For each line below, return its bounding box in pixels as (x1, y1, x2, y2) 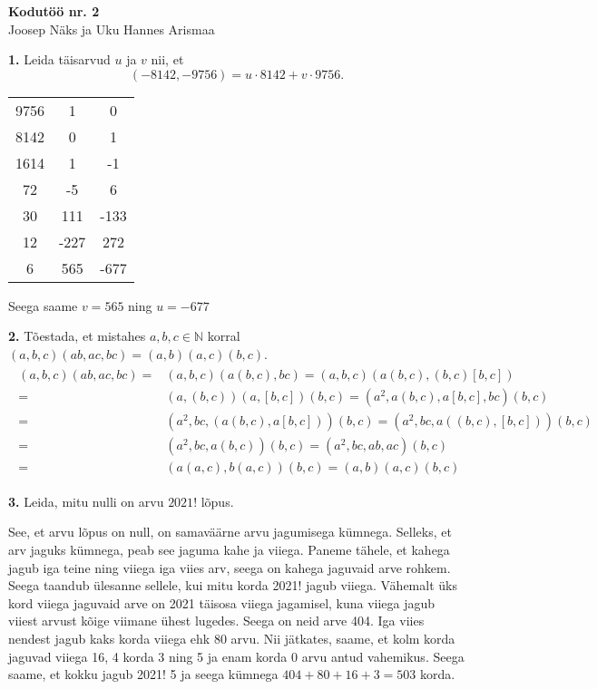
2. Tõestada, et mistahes (8, 326, 146, 345)
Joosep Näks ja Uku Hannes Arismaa (8, 19, 215, 38)
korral (207, 326, 240, 345)
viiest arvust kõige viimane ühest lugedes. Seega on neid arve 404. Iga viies (8, 611, 425, 630)
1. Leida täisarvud (8, 50, 111, 69)
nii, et (151, 50, 184, 69)
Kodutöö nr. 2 (8, 2, 100, 20)
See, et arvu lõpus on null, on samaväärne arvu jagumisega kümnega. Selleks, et (8, 522, 452, 541)
